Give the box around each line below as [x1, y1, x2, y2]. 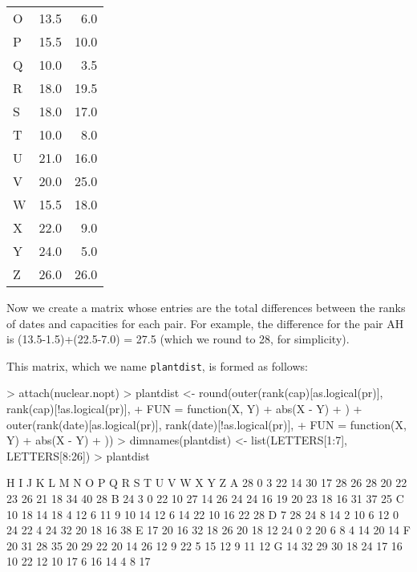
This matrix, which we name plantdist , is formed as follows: [6, 357, 308, 374]
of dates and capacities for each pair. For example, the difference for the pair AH [6, 314, 404, 331]
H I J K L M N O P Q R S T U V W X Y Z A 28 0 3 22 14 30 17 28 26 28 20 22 [6, 474, 407, 491]
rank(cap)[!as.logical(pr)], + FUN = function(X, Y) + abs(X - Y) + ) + [6, 400, 362, 417]
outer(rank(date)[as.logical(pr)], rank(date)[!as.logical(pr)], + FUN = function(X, [6, 416, 407, 432]
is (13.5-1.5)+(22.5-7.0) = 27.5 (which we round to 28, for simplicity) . [6, 331, 350, 347]
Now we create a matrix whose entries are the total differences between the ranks [6, 299, 406, 315]
